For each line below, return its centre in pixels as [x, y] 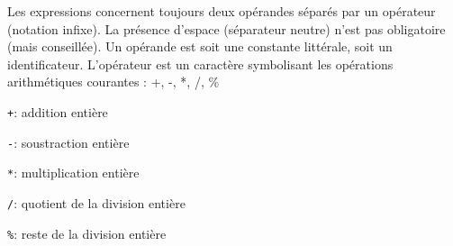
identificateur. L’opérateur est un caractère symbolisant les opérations [200, 64]
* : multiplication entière [73, 173]
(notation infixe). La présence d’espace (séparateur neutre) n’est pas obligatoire [226, 28]
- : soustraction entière [68, 142]
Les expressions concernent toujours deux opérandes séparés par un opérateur [222, 11]
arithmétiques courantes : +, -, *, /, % [113, 82]
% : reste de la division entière [87, 233]
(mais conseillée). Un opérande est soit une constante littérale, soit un [200, 46]
